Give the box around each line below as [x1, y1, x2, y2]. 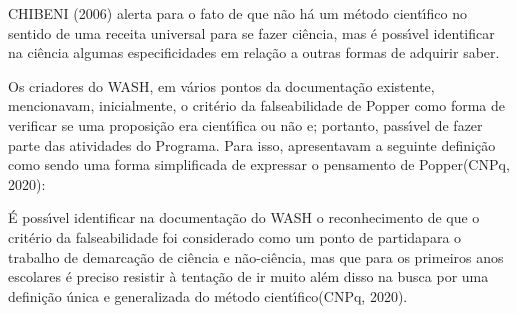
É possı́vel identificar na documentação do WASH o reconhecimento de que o [8, 207, 480, 228]
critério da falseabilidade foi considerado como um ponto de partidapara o [8, 226, 462, 247]
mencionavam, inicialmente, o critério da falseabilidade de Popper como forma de [8, 95, 506, 116]
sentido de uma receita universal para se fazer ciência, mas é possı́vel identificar [8, 22, 495, 43]
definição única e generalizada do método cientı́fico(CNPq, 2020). [8, 285, 408, 306]
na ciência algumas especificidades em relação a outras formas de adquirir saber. [8, 42, 500, 63]
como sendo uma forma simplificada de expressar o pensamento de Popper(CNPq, [8, 154, 510, 175]
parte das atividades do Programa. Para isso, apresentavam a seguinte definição [8, 134, 496, 155]
